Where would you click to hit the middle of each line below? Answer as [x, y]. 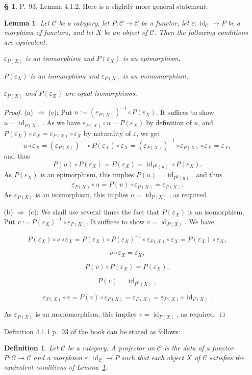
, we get [148, 133]
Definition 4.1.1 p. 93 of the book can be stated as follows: [92, 331]
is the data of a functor [199, 348]
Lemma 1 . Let [27, 22]
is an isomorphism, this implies [82, 194]
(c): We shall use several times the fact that [94, 212]
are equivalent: [26, 41]
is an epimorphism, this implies [87, 174]
